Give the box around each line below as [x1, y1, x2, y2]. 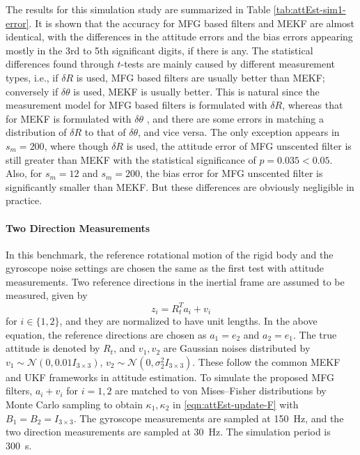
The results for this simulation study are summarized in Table [6, 2, 271, 16]
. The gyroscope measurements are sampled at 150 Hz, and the [73, 410, 344, 425]
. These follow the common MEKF [192, 354, 341, 369]
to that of [84, 125, 126, 139]
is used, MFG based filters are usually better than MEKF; [76, 70, 325, 84]
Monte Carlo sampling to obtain [6, 397, 143, 411]
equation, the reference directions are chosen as [6, 327, 207, 341]
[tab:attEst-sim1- [273, 2, 346, 16]
